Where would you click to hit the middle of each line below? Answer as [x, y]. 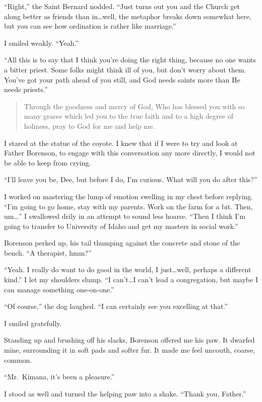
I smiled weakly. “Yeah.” [41, 43]
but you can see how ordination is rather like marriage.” [90, 26]
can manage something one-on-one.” [59, 289]
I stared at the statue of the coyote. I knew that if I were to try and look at [121, 143]
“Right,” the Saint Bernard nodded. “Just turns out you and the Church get [122, 6]
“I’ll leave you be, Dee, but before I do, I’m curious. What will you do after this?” [131, 179]
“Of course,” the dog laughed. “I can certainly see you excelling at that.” [116, 306]
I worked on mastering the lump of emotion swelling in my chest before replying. [129, 196]
